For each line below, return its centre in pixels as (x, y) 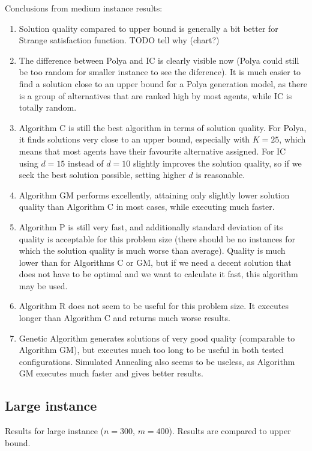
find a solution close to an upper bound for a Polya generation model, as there (163, 83)
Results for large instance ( (54, 431)
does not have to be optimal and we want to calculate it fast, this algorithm (158, 274)
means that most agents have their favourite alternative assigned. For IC (152, 151)
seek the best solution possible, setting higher (102, 175)
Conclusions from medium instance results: (84, 8)
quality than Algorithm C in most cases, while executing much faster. (147, 207)
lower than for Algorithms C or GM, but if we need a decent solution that (155, 262)
